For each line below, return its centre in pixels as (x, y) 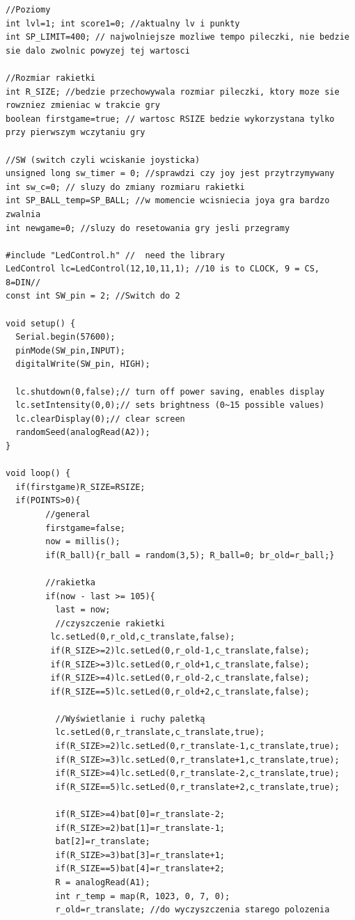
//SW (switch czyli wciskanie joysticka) (103, 160)
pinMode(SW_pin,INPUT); (70, 350)
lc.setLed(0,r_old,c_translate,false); (143, 637)
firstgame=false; (85, 528)
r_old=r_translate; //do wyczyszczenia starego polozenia (192, 910)
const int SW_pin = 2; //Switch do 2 (93, 296)
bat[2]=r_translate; (103, 842)
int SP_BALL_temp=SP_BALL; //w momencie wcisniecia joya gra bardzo (168, 201)
